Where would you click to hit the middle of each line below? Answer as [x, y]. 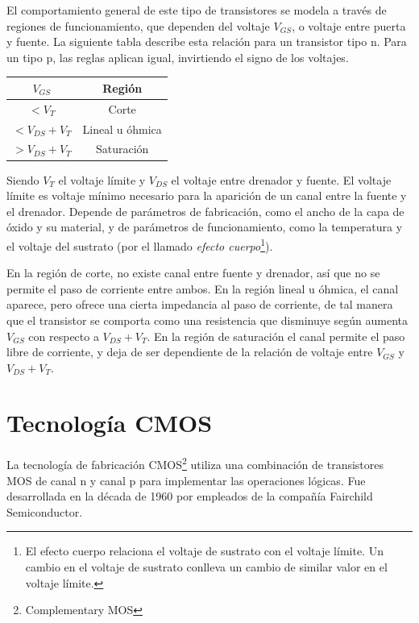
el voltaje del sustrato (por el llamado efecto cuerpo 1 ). [140, 244]
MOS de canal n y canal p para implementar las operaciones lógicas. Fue [186, 480]
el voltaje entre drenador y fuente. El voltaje [281, 179]
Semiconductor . [45, 511]
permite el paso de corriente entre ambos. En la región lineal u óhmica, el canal [203, 288]
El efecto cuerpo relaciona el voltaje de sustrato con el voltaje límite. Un [204, 551]
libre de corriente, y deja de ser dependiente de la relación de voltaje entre [190, 352]
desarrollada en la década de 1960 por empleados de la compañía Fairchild [190, 496]
